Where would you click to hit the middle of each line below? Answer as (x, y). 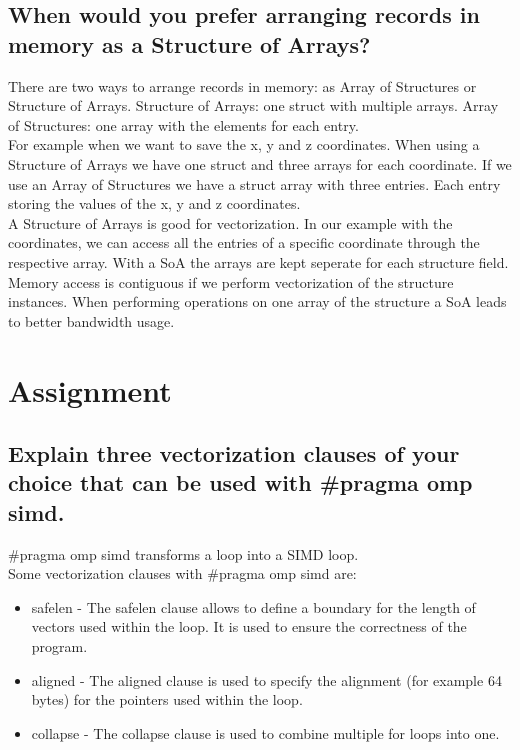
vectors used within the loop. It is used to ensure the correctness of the (249, 626)
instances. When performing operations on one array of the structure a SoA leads (257, 301)
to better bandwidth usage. (91, 320)
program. (59, 646)
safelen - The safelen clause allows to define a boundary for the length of (253, 606)
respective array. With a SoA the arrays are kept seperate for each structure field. (258, 261)
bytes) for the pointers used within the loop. (167, 699)
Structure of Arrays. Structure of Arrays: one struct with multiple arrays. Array (253, 105)
